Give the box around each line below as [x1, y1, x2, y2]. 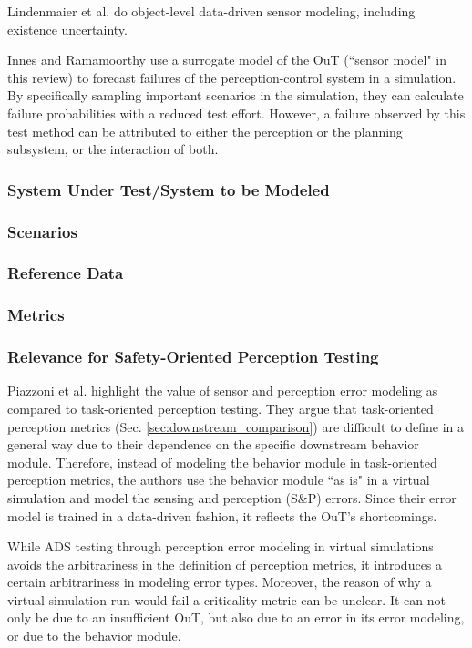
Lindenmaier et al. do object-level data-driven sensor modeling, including [7, 2, 416, 20]
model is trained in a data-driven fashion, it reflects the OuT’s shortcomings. [7, 506, 437, 525]
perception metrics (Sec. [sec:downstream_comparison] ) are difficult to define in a [7, 417, 464, 436]
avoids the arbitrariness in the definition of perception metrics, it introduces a [7, 554, 443, 573]
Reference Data [7, 262, 124, 284]
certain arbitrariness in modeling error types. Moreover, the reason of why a [7, 572, 432, 591]
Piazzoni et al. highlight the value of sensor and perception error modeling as [7, 381, 438, 400]
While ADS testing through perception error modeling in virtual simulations [7, 537, 434, 556]
